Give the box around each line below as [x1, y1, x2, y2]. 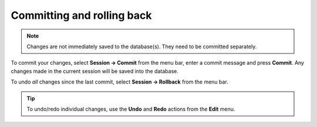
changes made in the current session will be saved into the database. [11, 68, 178, 75]
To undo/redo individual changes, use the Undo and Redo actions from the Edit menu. [26, 105, 235, 112]
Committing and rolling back [11, 9, 152, 22]
